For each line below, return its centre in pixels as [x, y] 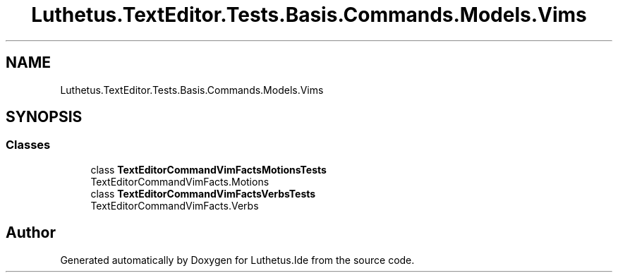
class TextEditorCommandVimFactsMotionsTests [208, 169]
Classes [28, 145]
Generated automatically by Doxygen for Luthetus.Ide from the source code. [237, 260]
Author [31, 233]
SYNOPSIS [44, 117]
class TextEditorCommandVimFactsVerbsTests [203, 193]
